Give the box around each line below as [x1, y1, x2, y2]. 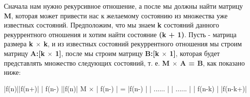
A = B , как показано [180, 57, 245, 68]
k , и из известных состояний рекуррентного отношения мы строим [43, 39, 242, 49]
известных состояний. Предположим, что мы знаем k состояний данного [4, 20, 219, 30]
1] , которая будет [169, 48, 220, 58]
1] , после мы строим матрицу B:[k [55, 48, 159, 58]
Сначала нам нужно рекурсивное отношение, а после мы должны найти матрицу [4, 1, 243, 11]
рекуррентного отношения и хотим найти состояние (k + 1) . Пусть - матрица [4, 29, 237, 39]
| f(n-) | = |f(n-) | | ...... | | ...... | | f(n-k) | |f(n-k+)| [96, 83, 247, 93]
